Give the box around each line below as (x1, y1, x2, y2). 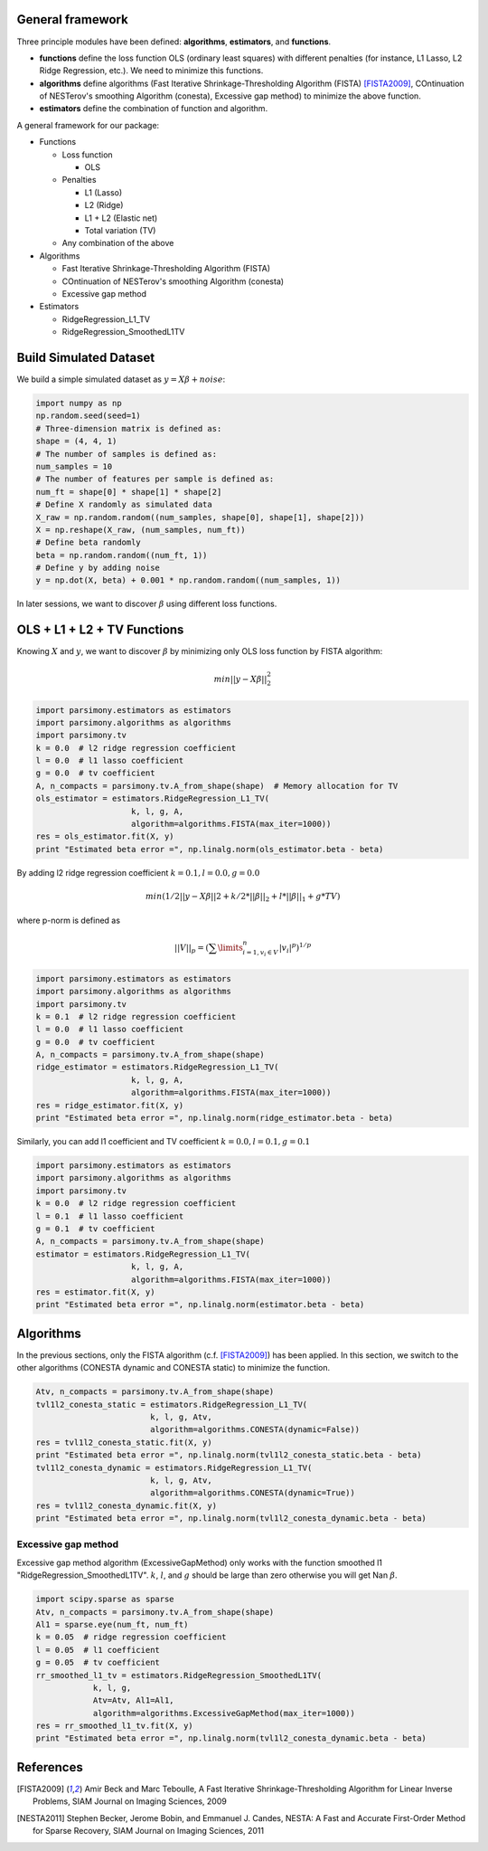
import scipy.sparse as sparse (35, 1594, 175, 1605)
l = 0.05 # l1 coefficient (35, 1645, 160, 1655)
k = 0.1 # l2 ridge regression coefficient (35, 1011, 237, 1021)
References (16, 1760, 83, 1775)
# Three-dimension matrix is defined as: (35, 423, 222, 433)
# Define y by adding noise (35, 563, 160, 574)
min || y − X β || (213, 674, 267, 684)
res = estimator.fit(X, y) (35, 1286, 155, 1297)
